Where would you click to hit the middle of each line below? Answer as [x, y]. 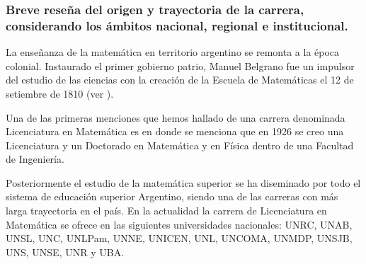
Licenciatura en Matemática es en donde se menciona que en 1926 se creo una [175, 131]
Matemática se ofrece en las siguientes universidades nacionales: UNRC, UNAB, [179, 224]
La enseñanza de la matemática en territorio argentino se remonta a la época [173, 52]
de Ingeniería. [35, 159]
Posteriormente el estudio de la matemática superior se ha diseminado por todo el [183, 182]
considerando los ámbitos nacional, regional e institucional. [177, 25]
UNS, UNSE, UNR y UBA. [65, 252]
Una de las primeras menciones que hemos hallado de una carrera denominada [176, 117]
